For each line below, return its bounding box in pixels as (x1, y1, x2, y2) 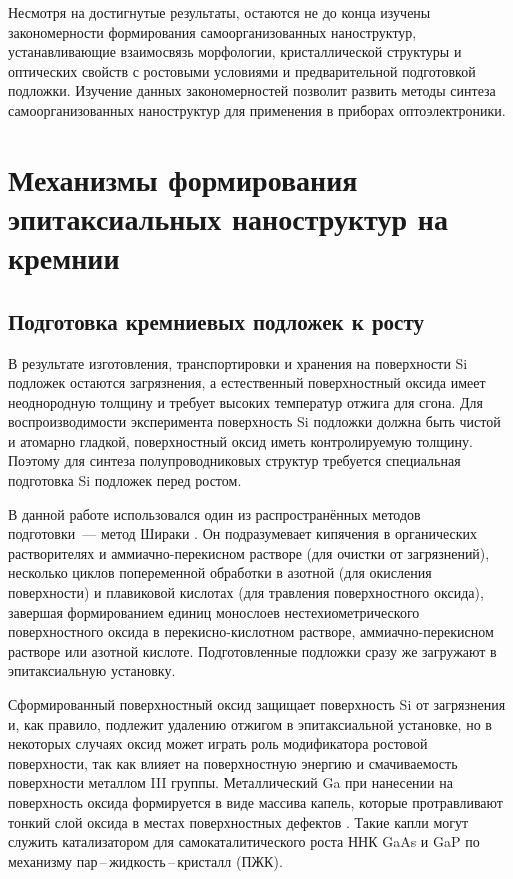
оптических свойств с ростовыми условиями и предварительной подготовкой (8, 60, 476, 81)
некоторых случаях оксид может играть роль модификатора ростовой (8, 733, 428, 754)
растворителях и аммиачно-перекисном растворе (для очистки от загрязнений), (8, 542, 490, 563)
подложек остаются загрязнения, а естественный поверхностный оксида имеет (8, 372, 486, 393)
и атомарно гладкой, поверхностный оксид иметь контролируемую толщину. (8, 430, 473, 451)
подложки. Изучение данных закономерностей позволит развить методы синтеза (8, 80, 496, 101)
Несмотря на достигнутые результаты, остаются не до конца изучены (8, 2, 431, 22)
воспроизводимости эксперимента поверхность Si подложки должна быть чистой (8, 411, 501, 432)
